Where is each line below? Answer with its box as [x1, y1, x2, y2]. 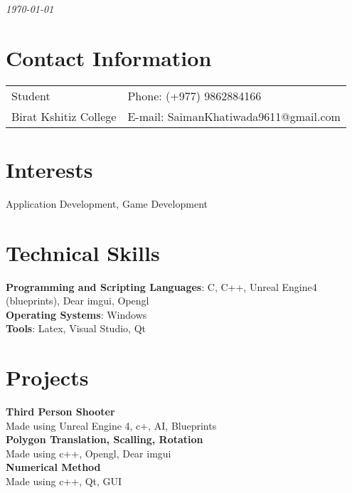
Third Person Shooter [6, 404, 115, 419]
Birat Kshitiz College [11, 107, 117, 124]
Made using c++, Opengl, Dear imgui [6, 445, 171, 460]
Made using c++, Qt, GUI [6, 474, 122, 489]
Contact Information [6, 43, 212, 72]
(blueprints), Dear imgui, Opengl [6, 293, 149, 308]
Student [11, 87, 50, 104]
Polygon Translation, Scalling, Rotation [6, 432, 203, 447]
